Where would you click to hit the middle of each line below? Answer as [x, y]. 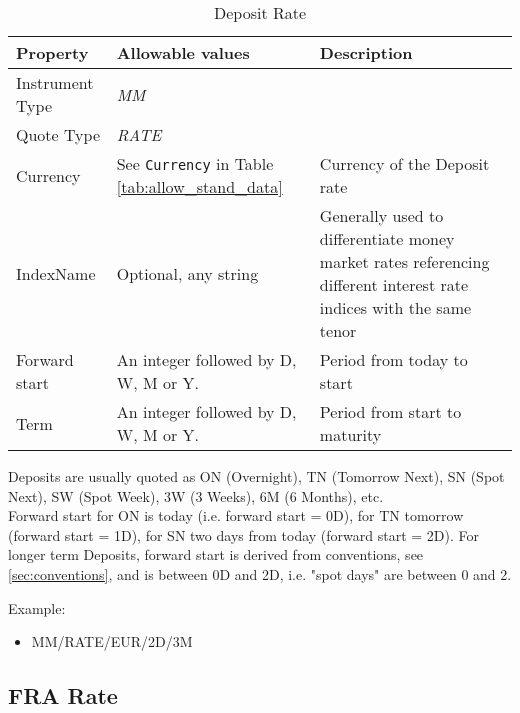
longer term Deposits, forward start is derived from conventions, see [216, 554]
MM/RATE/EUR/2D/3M [112, 641]
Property [52, 52]
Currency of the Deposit [404, 163]
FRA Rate [63, 695]
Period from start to [390, 411]
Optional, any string [187, 273]
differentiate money [387, 238]
